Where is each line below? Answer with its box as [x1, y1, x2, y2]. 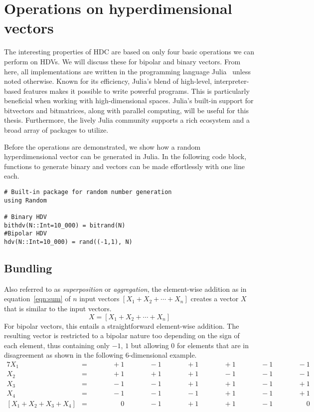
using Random [4, 197, 47, 204]
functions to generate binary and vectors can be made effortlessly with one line [4, 161, 245, 171]
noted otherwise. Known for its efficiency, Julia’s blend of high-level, [4, 76, 212, 86]
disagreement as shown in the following [4, 350, 124, 360]
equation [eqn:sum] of [4, 293, 71, 304]
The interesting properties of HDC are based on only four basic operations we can [4, 46, 255, 57]
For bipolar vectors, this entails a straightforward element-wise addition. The [4, 320, 239, 331]
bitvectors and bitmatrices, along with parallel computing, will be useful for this [4, 105, 249, 115]
